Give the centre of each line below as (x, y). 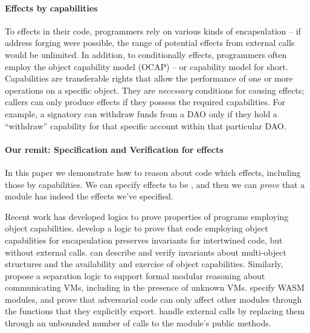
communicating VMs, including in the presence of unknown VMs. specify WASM (155, 287)
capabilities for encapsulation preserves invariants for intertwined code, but (144, 240)
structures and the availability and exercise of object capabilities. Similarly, (144, 264)
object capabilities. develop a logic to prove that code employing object (137, 228)
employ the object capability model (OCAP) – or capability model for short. (147, 66)
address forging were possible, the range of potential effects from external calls (150, 43)
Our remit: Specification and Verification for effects (114, 149)
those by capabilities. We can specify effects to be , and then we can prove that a (155, 184)
